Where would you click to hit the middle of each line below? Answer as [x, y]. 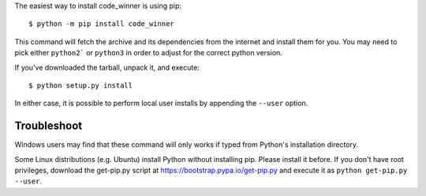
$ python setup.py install [81, 85]
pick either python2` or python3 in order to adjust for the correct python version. [149, 53]
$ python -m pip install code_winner [102, 24]
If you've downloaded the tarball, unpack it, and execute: [107, 67]
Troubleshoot [49, 126]
